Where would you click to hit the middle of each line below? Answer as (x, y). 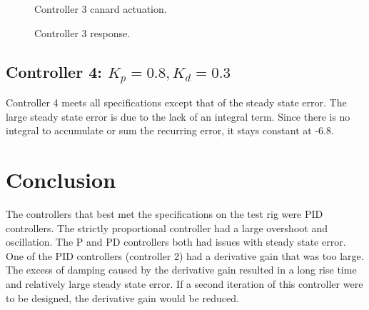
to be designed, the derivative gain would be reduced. (122, 297)
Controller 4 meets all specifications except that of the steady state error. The (176, 102)
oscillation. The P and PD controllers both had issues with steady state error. (176, 242)
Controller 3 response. (82, 32)
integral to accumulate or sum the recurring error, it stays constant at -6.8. (170, 130)
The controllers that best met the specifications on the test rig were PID (165, 214)
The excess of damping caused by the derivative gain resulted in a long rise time (181, 270)
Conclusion (61, 180)
